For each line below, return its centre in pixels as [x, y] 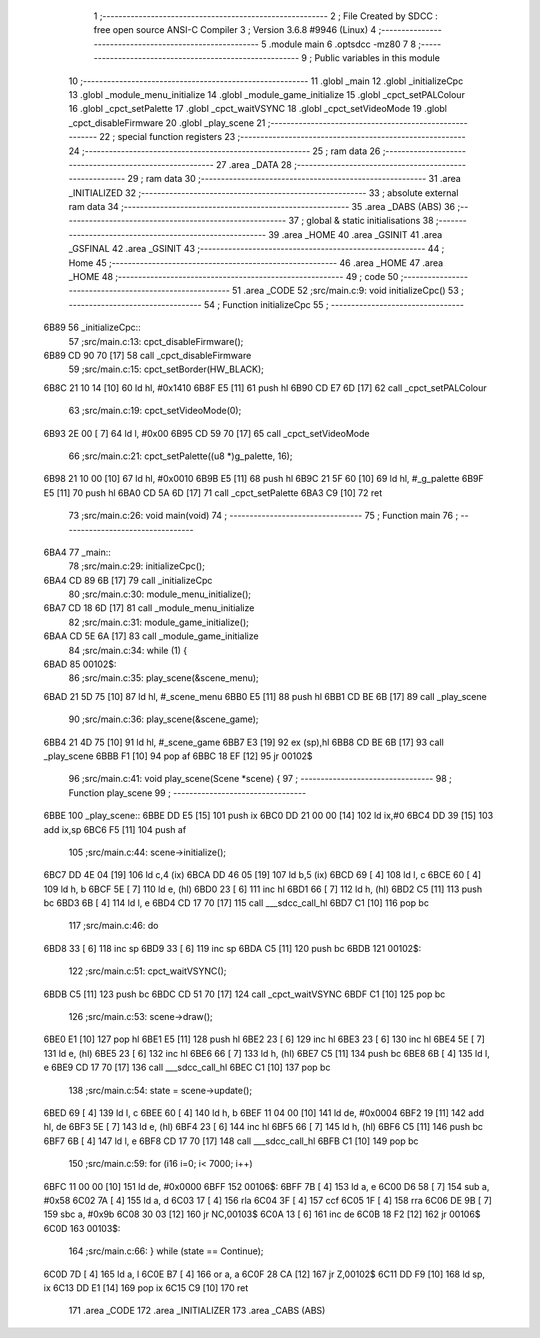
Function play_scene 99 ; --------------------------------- [187, 792]
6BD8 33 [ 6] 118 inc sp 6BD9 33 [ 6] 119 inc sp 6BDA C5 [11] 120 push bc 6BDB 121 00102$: [232, 948]
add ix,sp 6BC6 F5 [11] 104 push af [115, 829]
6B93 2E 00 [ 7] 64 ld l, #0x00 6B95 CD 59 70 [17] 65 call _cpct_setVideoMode [206, 433]
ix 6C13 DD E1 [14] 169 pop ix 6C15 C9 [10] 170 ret [146, 1287]
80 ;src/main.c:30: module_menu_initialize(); [160, 594]
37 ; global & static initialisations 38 [361, 221]
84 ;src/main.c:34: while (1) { [128, 650]
